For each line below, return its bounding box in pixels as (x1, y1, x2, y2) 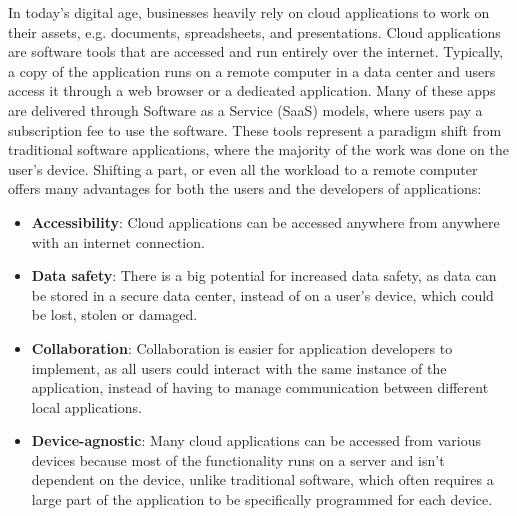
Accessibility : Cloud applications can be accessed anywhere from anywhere (31, 211, 500, 232)
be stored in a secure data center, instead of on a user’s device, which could (31, 284, 494, 305)
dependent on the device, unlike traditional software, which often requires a (31, 469, 494, 490)
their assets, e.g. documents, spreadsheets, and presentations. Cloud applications (8, 21, 501, 42)
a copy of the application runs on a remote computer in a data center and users (8, 60, 496, 81)
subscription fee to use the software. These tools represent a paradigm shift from (8, 119, 502, 140)
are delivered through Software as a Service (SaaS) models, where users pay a (8, 99, 483, 120)
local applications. (31, 396, 142, 417)
